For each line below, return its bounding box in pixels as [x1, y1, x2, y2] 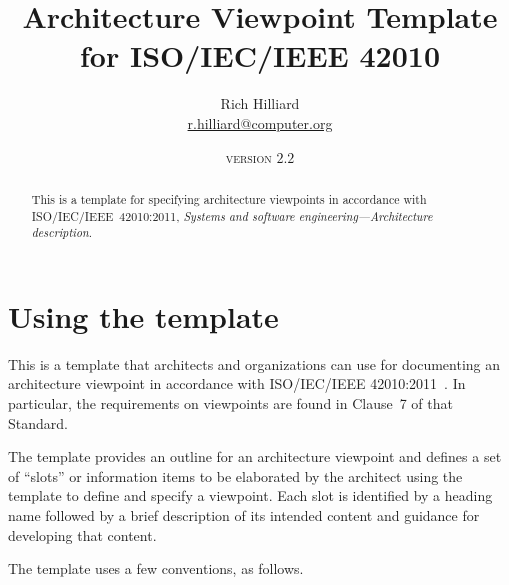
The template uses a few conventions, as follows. [8, 558, 304, 579]
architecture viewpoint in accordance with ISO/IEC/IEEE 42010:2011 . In [8, 373, 466, 394]
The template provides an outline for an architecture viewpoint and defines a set [8, 446, 502, 467]
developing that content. [8, 524, 157, 545]
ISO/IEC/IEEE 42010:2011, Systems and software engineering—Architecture [31, 207, 433, 224]
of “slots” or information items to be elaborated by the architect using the [8, 465, 463, 486]
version [225, 146, 272, 167]
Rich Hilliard [220, 93, 300, 114]
